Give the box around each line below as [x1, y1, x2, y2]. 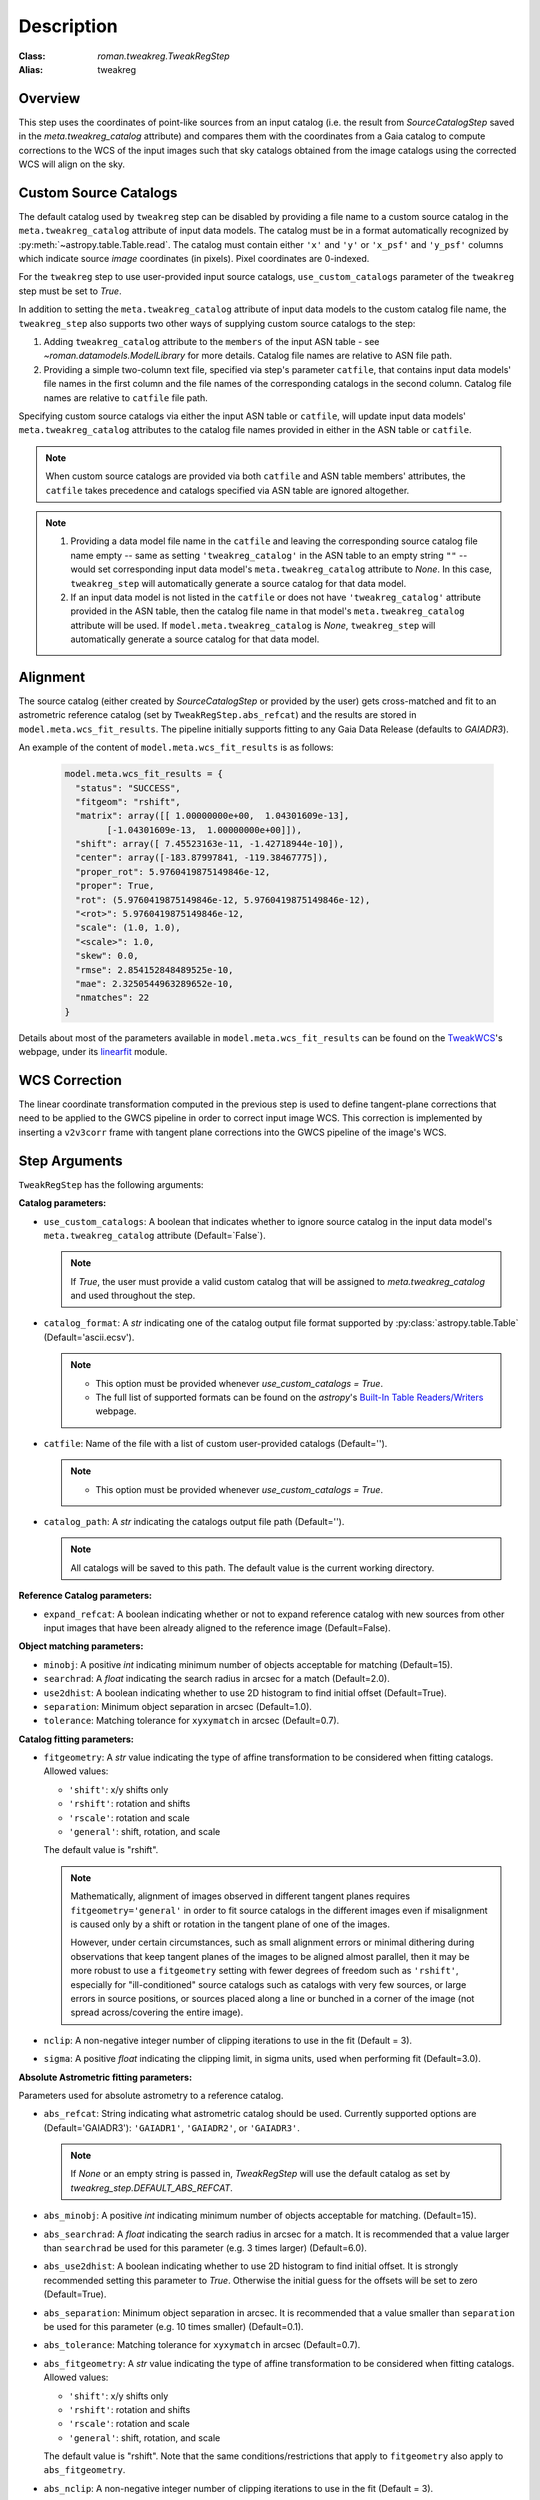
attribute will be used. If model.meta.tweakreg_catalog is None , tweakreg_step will [70, 619, 436, 631]
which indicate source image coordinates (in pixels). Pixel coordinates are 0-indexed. [18, 253, 370, 265]
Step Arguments [18, 1152, 124, 1169]
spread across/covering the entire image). [70, 2006, 244, 2019]
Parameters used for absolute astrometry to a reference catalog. [18, 2089, 284, 2101]
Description [18, 15, 119, 37]
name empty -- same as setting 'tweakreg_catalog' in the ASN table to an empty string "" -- [70, 549, 468, 561]
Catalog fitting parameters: [18, 1733, 134, 1745]
